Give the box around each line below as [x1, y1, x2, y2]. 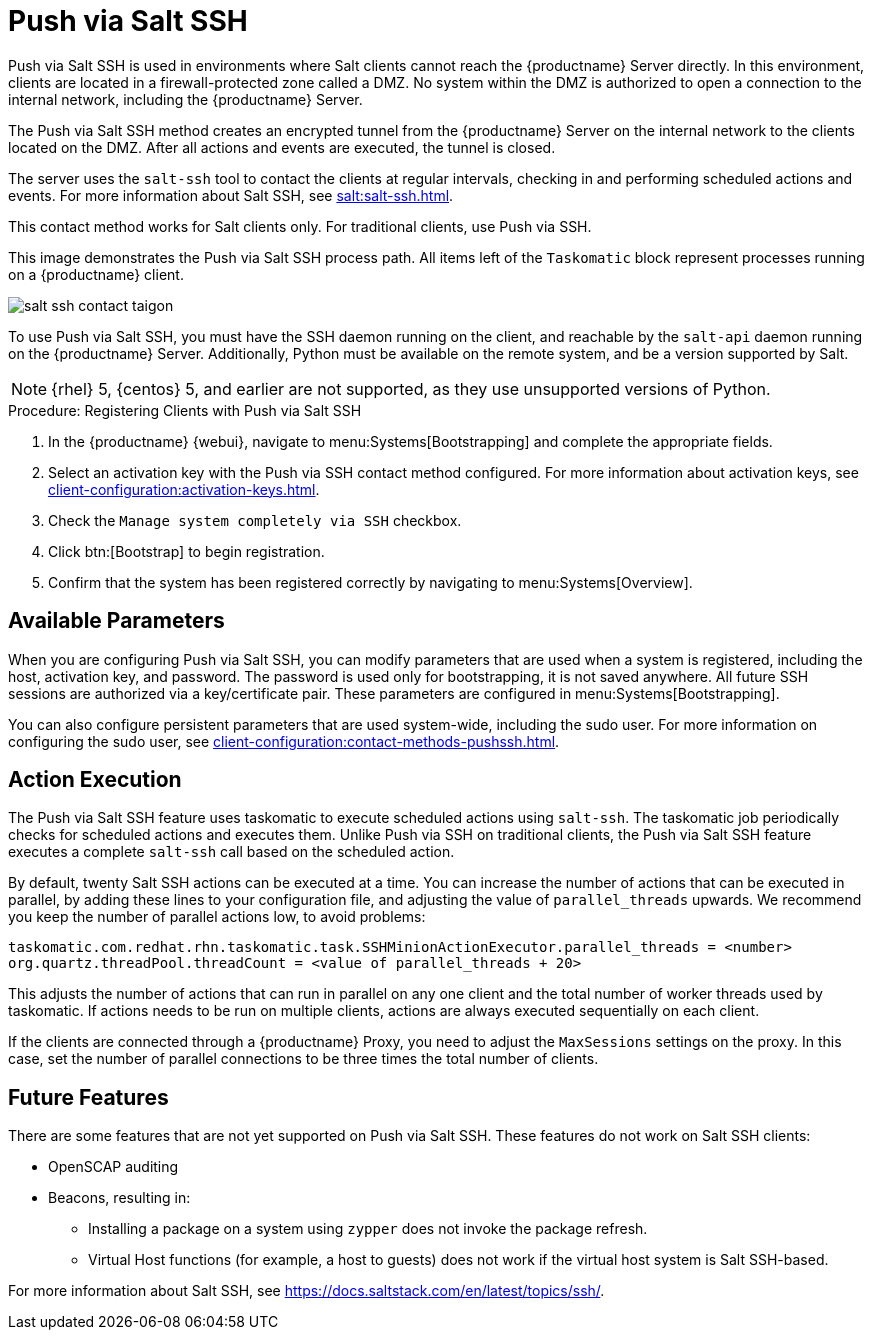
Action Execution [8, 767, 182, 793]
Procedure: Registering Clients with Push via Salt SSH [8, 401, 362, 419]
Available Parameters [8, 608, 225, 634]
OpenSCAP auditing [48, 1158, 179, 1176]
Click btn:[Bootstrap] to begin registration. [48, 542, 325, 560]
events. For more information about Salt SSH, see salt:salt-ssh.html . [8, 186, 454, 204]
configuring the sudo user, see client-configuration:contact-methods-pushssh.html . [8, 732, 560, 750]
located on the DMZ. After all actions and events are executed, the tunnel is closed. [8, 138, 556, 156]
